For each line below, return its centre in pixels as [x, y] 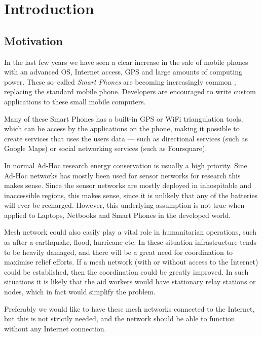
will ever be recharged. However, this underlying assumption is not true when [124, 205]
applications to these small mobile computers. [75, 101]
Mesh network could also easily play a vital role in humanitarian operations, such [130, 232]
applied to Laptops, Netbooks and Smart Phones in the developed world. [118, 215]
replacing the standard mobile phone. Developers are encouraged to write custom [130, 91]
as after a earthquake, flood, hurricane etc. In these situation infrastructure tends [130, 242]
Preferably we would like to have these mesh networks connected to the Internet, [129, 308]
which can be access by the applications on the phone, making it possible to [122, 128]
